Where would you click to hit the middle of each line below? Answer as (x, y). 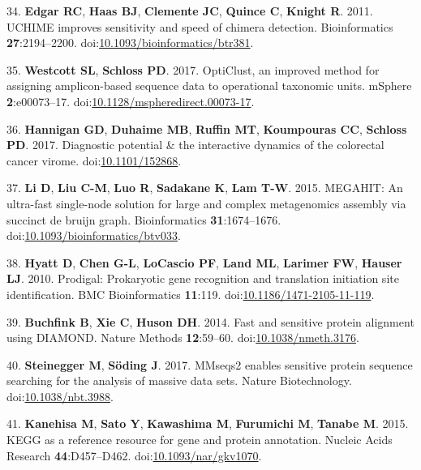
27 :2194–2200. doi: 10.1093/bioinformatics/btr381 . (130, 43)
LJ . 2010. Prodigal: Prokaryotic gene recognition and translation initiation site (203, 278)
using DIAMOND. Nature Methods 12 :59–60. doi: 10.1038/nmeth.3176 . (183, 338)
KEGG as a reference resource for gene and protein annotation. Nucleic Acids (200, 440)
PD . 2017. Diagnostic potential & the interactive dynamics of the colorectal (195, 145)
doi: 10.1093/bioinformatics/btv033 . (94, 235)
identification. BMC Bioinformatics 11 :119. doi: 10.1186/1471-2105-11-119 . (191, 294)
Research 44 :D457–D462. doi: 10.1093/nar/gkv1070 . (134, 455)
